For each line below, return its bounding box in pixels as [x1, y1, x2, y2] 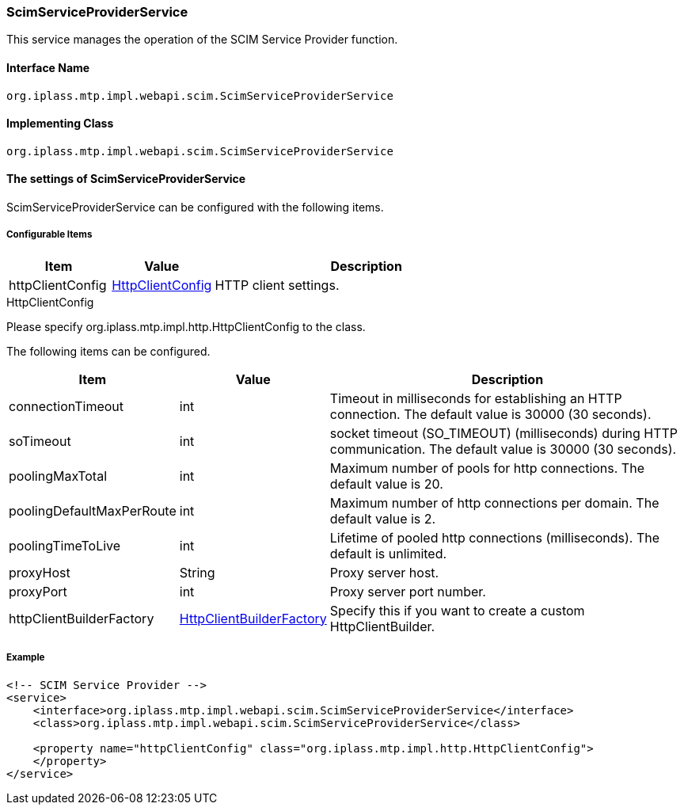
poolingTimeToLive [9, 537, 121, 554]
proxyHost [9, 564, 70, 581]
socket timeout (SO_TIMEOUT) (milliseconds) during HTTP [329, 425, 678, 441]
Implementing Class [6, 116, 114, 131]
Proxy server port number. [329, 583, 486, 600]
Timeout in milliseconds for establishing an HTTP [329, 390, 622, 406]
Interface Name [6, 60, 90, 74]
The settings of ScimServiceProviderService [6, 172, 246, 186]
